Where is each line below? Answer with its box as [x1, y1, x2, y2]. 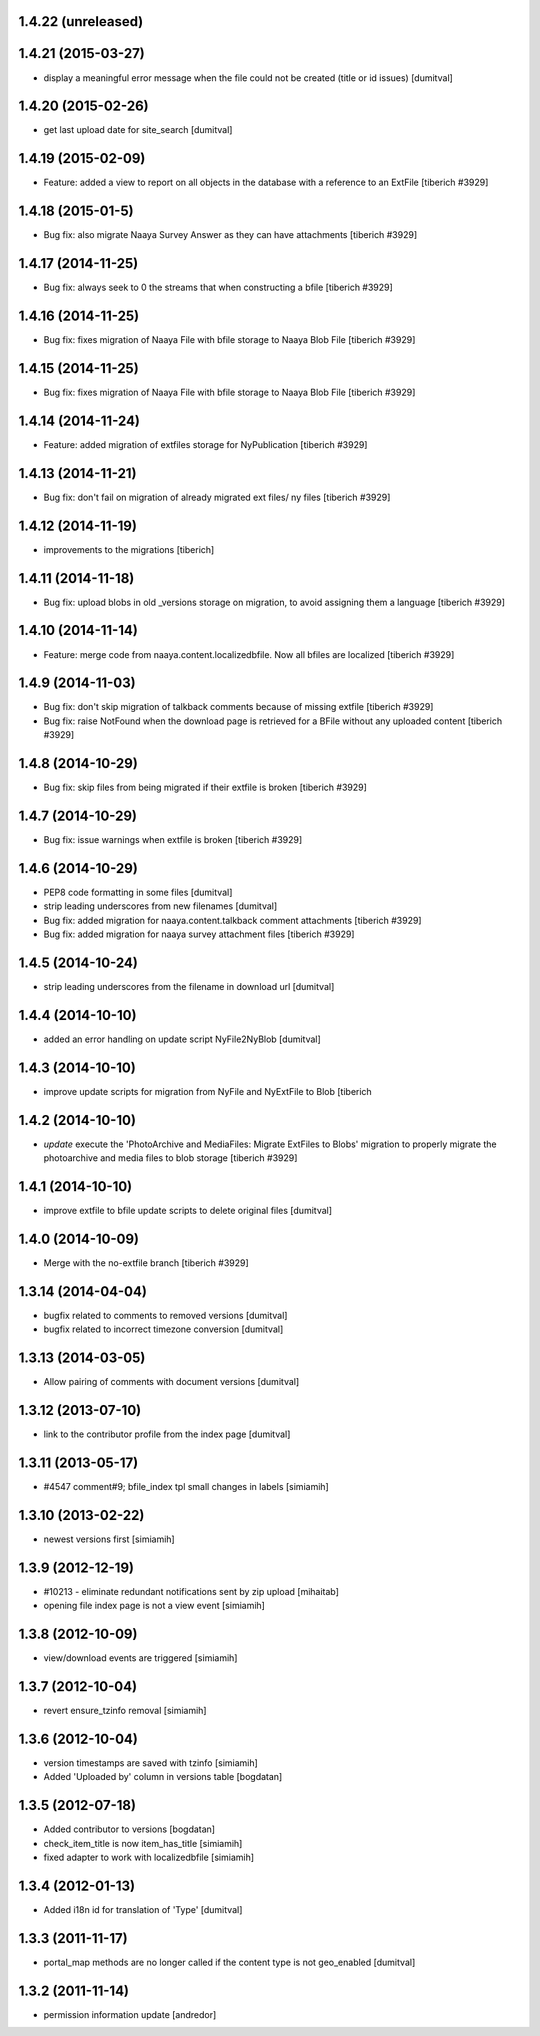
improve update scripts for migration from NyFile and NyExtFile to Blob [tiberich [43, 1085, 372, 1097]
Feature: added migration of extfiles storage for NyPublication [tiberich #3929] [43, 438, 368, 450]
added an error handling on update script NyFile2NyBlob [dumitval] [43, 1033, 322, 1045]
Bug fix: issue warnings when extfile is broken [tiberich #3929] [43, 834, 303, 845]
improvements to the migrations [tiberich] [43, 543, 215, 555]
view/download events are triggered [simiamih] [43, 1652, 238, 1664]
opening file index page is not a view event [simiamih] [43, 1600, 265, 1612]
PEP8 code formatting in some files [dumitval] [43, 886, 233, 898]
